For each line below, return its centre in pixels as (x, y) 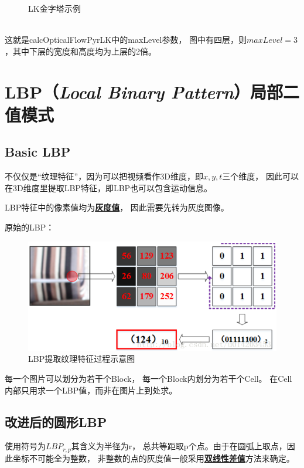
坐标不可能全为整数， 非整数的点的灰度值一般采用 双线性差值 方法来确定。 (153, 458)
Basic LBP (38, 152)
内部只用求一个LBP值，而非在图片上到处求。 (91, 390)
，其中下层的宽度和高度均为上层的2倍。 (81, 51)
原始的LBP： (30, 227)
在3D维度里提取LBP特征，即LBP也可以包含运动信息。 (109, 187)
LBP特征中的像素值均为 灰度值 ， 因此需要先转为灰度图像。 (117, 207)
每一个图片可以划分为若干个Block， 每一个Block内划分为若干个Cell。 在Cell (148, 379)
